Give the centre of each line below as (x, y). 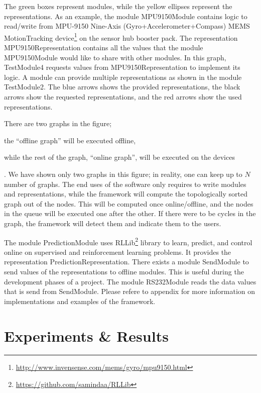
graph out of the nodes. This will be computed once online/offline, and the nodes (129, 203)
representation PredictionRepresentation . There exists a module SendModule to (126, 262)
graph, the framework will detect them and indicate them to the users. (113, 223)
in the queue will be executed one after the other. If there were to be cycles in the (130, 213)
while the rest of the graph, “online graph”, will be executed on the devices (119, 157)
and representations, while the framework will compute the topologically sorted (126, 194)
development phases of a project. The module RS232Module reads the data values (130, 281)
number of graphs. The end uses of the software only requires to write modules (125, 184)
